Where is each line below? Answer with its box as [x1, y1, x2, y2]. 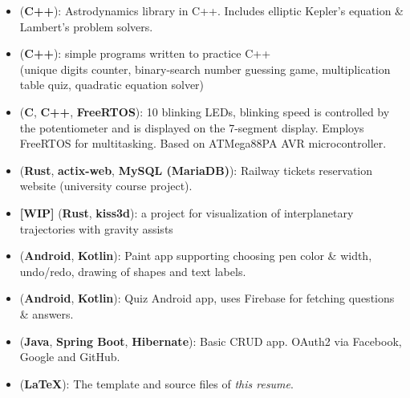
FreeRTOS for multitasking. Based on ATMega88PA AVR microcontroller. [19, 135, 387, 152]
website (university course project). [19, 177, 193, 194]
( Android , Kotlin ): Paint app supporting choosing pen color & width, [19, 247, 372, 264]
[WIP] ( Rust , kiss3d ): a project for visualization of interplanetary [19, 204, 354, 221]
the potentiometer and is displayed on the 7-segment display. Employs [19, 119, 364, 136]
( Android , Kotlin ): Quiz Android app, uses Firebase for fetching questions [19, 290, 395, 307]
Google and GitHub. [19, 348, 120, 365]
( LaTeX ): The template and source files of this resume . [19, 375, 294, 392]
